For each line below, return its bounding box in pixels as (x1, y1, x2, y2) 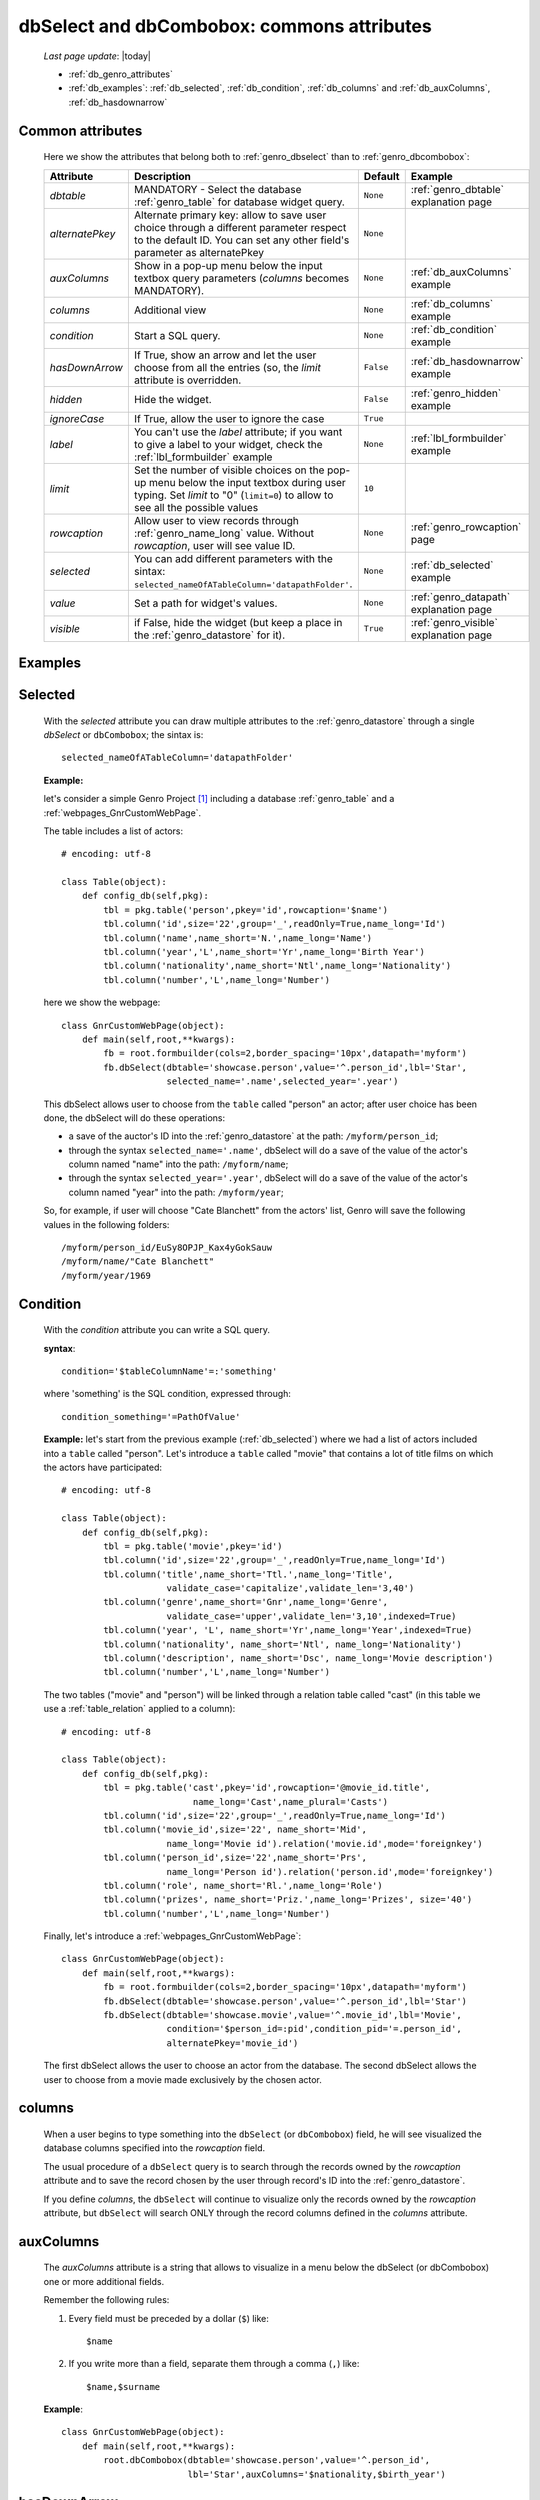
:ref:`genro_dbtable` (410, 182, 505, 196)
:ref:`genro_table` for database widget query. (133, 195, 345, 209)
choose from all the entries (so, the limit (133, 360, 322, 374)
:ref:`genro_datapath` (410, 590, 511, 604)
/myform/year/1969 (61, 1270, 152, 1281)
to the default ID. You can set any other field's (133, 233, 350, 247)
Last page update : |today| (43, 50, 152, 62)
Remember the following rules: (43, 2294, 170, 2306)
